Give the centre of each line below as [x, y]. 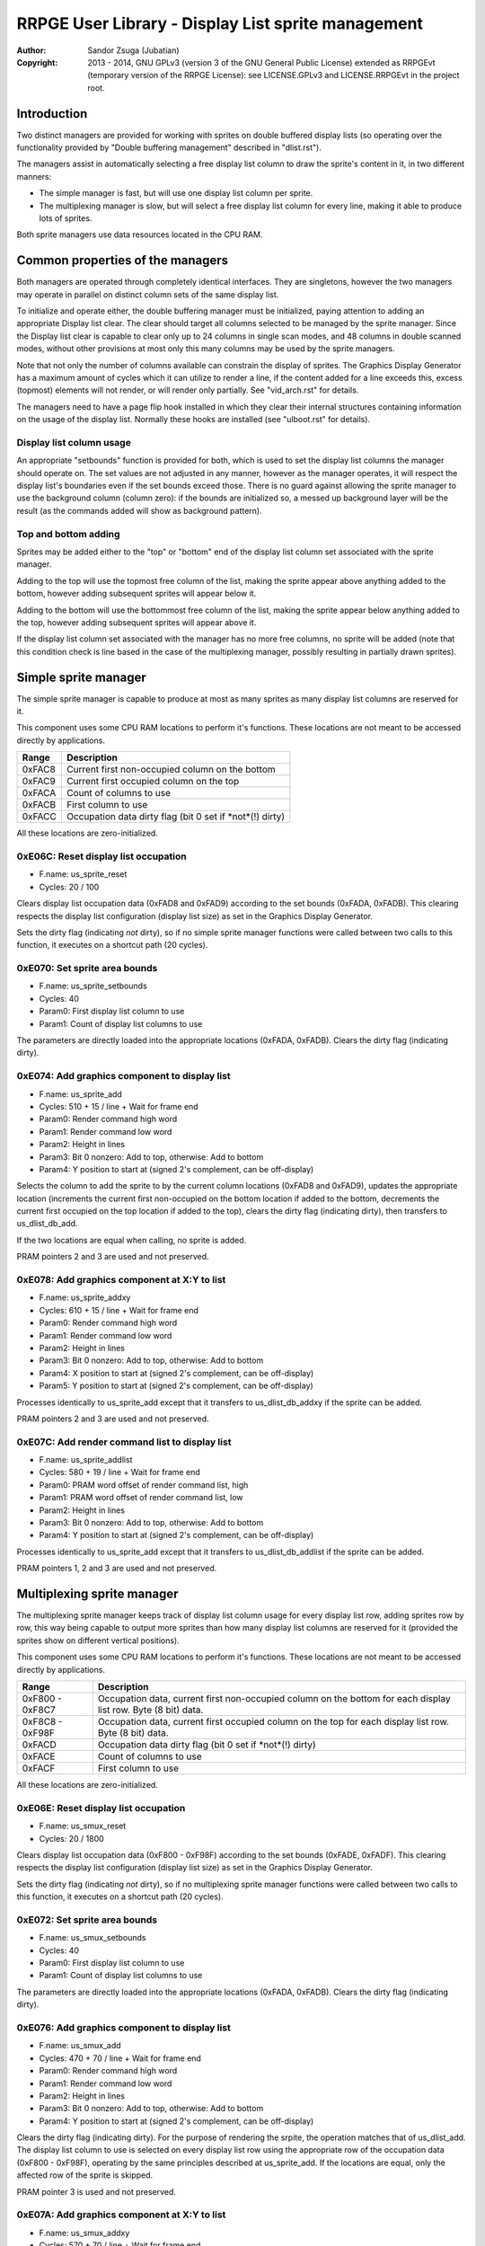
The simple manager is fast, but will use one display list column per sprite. [176, 193]
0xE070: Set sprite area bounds [87, 968]
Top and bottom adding [68, 534]
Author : [31, 50]
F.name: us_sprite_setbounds [93, 986]
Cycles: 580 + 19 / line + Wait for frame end [120, 1472]
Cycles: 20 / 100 [69, 887]
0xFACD [40, 1745]
